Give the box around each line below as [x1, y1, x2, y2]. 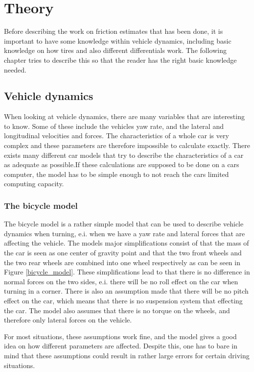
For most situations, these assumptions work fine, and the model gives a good [4, 331, 237, 341]
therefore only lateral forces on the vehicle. [4, 315, 132, 325]
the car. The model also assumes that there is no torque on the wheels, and [4, 305, 230, 315]
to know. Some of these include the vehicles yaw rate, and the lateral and [4, 121, 224, 131]
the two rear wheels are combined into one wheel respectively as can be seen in [4, 257, 240, 267]
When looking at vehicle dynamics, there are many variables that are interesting [4, 111, 245, 122]
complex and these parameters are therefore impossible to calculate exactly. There [4, 140, 250, 150]
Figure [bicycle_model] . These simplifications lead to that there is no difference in [4, 267, 250, 277]
